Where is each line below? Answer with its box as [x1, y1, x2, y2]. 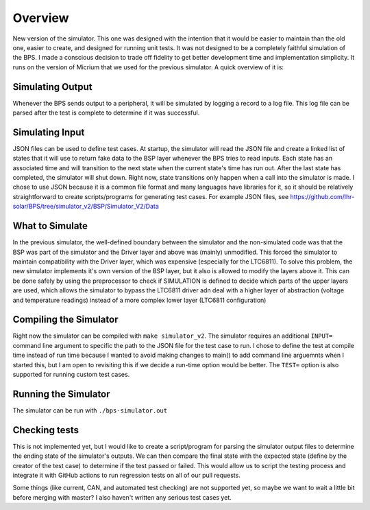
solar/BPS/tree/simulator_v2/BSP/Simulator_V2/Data [12, 202, 159, 211]
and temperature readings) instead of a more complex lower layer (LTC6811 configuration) [12, 296, 267, 304]
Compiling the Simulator [12, 314, 119, 325]
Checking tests [12, 424, 79, 436]
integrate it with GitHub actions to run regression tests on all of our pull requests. [12, 471, 241, 479]
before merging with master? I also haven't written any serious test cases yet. [12, 493, 232, 501]
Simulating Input [12, 126, 85, 138]
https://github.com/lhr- [290, 192, 355, 200]
